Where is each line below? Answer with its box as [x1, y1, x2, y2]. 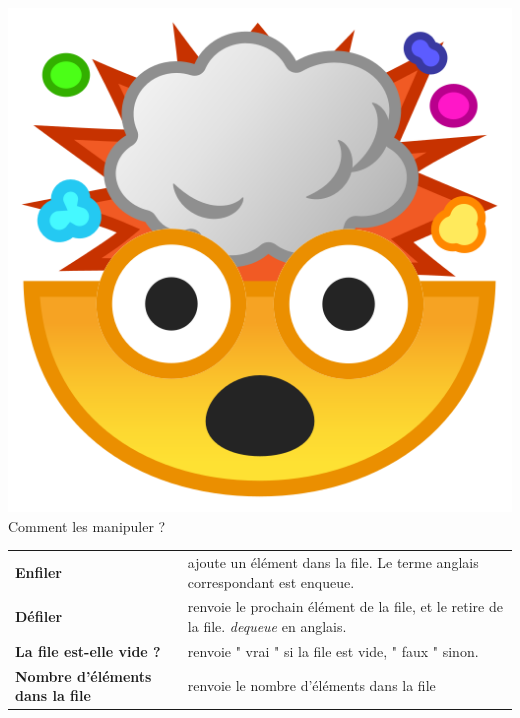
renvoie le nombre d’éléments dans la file [187, 675, 436, 696]
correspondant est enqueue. [187, 571, 355, 592]
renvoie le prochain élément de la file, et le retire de [187, 596, 503, 617]
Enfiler [15, 561, 62, 582]
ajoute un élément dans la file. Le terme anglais [187, 551, 479, 572]
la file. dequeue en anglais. [187, 615, 347, 636]
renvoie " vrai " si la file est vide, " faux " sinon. [187, 640, 479, 661]
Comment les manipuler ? [8, 515, 166, 536]
